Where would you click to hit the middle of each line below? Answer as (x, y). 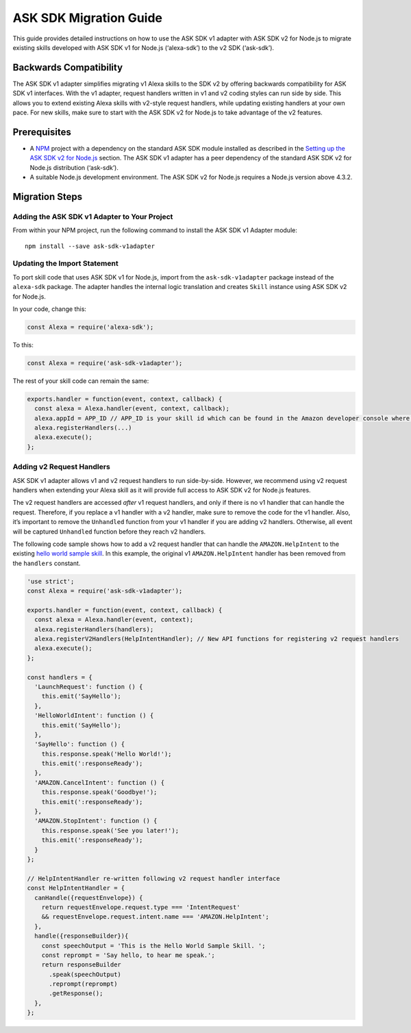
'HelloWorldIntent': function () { (94, 715)
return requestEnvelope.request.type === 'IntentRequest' (141, 907)
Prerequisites (42, 132)
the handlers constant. (47, 563)
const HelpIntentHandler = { (76, 888)
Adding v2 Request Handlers (62, 467)
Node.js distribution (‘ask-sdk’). (74, 167)
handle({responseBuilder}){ (82, 936)
